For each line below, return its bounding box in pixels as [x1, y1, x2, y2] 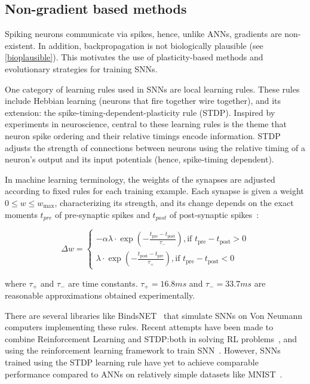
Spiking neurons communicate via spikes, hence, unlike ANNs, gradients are [5, 27, 282, 40]
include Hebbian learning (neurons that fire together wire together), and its [5, 94, 281, 107]
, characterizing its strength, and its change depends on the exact [54, 196, 294, 208]
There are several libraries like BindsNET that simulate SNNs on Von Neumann [5, 309, 302, 321]
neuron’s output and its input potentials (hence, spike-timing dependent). [5, 153, 274, 165]
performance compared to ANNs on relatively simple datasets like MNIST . [5, 367, 283, 380]
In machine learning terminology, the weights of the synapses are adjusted [5, 173, 275, 185]
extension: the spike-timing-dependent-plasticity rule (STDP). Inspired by [5, 106, 275, 118]
